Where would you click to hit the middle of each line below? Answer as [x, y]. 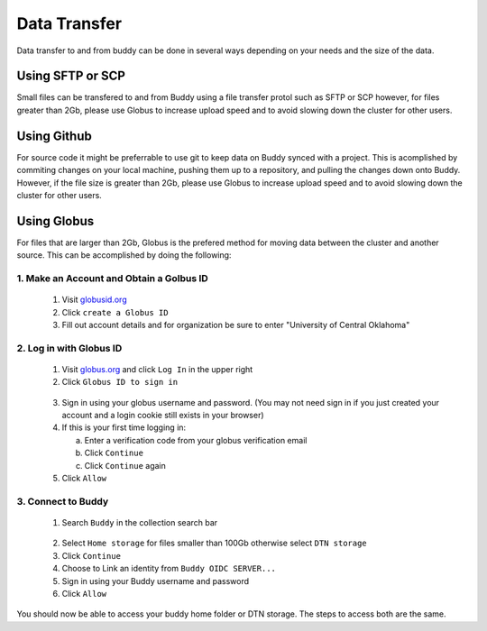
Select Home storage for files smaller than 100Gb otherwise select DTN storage [214, 543]
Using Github [54, 136]
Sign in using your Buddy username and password [156, 581]
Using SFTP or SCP [71, 76]
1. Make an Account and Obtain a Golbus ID [113, 278]
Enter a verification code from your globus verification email [196, 440]
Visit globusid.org [94, 300]
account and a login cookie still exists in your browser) [163, 416]
